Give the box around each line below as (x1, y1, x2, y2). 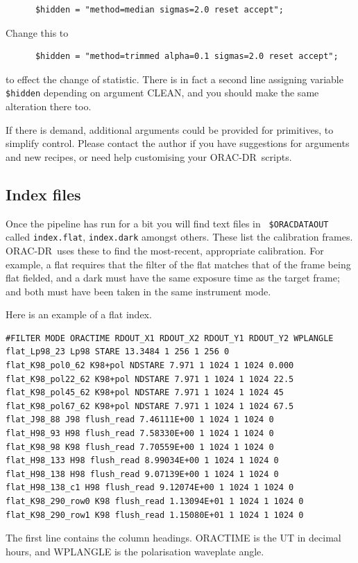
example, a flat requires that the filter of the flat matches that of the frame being (6, 257, 351, 271)
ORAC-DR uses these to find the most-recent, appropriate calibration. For (6, 243, 324, 257)
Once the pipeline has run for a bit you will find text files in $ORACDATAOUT (6, 216, 329, 230)
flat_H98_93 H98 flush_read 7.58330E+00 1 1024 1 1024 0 (6, 428, 274, 439)
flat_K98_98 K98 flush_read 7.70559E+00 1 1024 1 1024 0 (6, 442, 274, 452)
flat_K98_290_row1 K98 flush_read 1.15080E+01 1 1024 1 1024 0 (6, 510, 304, 520)
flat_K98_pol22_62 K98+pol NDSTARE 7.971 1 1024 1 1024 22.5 (6, 374, 294, 384)
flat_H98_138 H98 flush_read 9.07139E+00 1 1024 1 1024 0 (6, 469, 279, 479)
